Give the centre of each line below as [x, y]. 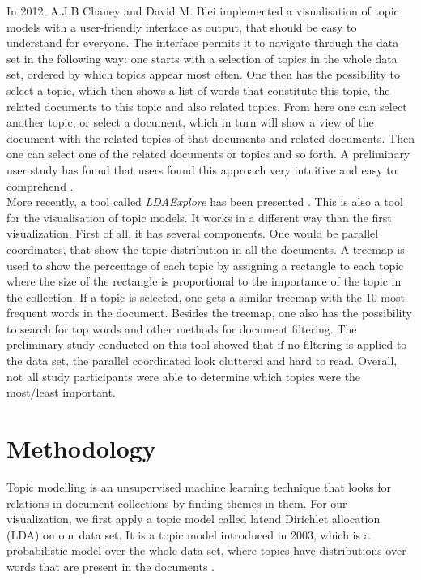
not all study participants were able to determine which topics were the [184, 376]
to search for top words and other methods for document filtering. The [182, 328]
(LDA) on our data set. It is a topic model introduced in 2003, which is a [188, 534]
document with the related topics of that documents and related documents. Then [210, 137]
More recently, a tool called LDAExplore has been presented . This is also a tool [205, 202]
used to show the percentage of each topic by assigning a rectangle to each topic [205, 265]
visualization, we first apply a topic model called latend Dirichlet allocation [193, 519]
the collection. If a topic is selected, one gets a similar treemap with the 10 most [206, 296]
